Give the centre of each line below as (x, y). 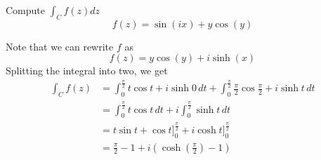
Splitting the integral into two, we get (87, 71)
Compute (25, 10)
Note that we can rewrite (60, 46)
